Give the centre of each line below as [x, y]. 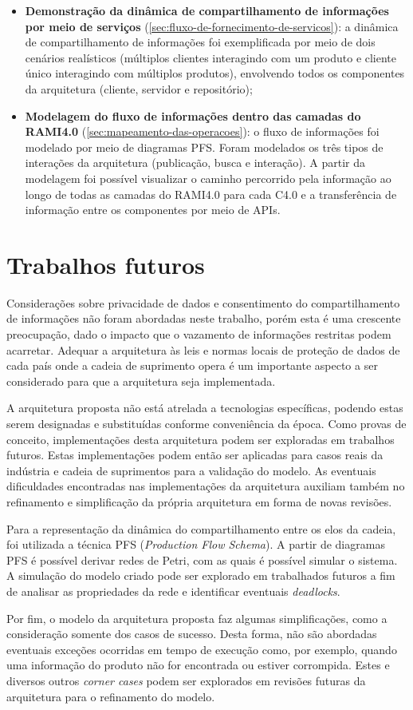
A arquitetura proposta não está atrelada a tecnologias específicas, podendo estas [205, 408]
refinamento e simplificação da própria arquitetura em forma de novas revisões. [199, 501]
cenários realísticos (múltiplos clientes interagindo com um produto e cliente [211, 57]
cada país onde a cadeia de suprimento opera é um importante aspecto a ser [192, 365]
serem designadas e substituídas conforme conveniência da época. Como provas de [206, 423]
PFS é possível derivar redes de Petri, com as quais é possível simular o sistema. [202, 559]
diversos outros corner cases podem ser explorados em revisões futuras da [186, 680]
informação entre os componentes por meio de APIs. [153, 210]
